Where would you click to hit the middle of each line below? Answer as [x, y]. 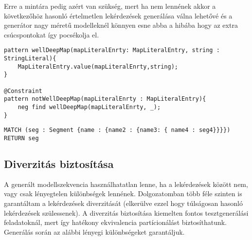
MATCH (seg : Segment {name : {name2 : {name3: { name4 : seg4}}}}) [117, 130]
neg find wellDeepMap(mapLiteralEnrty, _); [89, 107]
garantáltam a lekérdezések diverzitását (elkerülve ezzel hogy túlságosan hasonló [123, 203]
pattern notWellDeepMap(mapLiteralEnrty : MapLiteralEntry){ [105, 99]
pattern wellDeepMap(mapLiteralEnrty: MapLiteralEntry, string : [112, 50]
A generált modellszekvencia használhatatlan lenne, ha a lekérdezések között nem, [126, 184]
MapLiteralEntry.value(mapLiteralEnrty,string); [98, 66]
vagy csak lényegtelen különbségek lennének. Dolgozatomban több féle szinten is [123, 194]
